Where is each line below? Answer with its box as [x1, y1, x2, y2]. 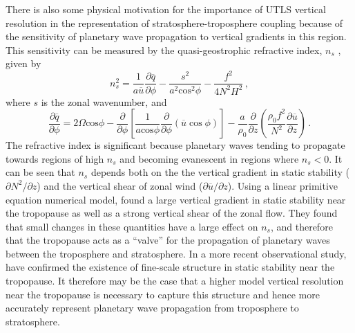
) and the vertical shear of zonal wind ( [37, 178, 203, 192]
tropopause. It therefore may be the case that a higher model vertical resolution [6, 273, 344, 288]
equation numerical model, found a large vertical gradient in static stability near [6, 192, 346, 206]
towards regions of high [6, 151, 104, 165]
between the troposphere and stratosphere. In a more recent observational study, [6, 246, 347, 260]
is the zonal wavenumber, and [41, 94, 167, 109]
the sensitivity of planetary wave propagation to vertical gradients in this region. [6, 29, 347, 44]
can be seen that [6, 165, 75, 179]
